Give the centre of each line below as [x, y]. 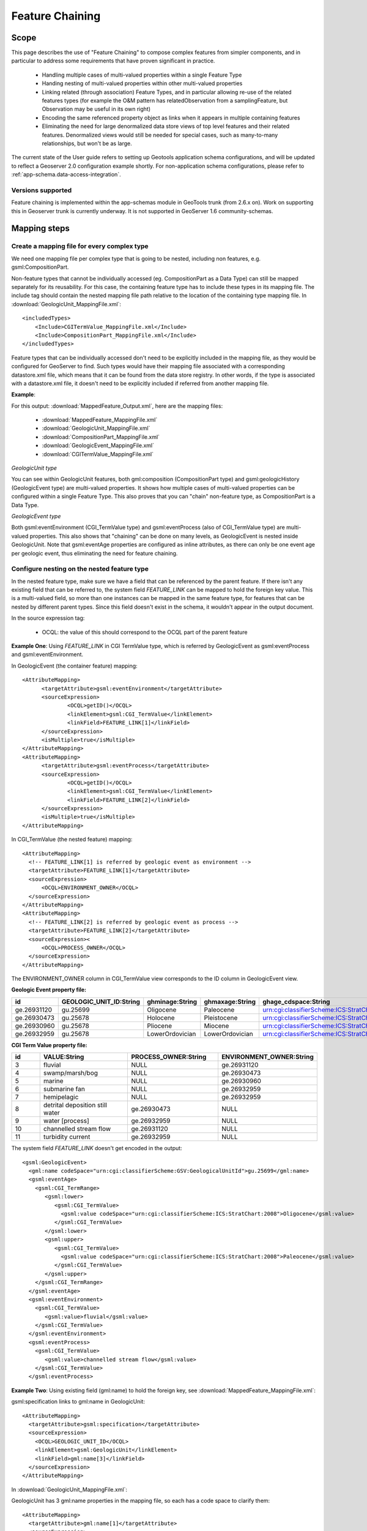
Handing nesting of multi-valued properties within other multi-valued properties [142, 83]
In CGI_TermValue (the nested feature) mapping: [72, 840]
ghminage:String [172, 1001]
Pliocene [160, 1026]
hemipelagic [61, 1097]
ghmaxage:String [230, 1001]
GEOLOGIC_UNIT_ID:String [101, 1001]
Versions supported [42, 190]
